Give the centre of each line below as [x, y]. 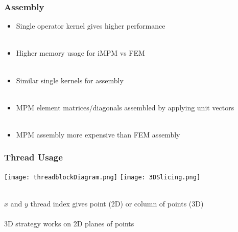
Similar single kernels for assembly [70, 80]
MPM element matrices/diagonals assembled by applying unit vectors [125, 107]
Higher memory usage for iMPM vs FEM [80, 53]
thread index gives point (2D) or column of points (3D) [117, 204]
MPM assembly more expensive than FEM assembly [98, 134]
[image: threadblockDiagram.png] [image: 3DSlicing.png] [102, 177]
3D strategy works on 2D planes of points [69, 224]
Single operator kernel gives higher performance [91, 26]
